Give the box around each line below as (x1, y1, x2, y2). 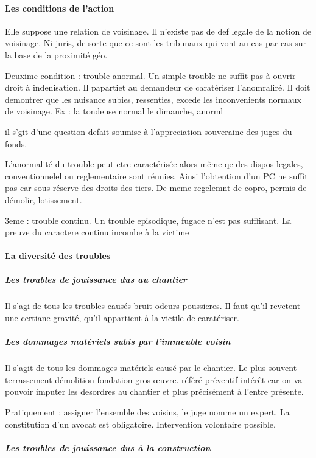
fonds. (5, 137, 27, 150)
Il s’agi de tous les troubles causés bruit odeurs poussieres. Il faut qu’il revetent (5, 299, 301, 312)
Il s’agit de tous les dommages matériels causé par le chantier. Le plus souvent (5, 361, 297, 374)
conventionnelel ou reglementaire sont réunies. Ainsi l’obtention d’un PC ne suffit (5, 169, 308, 182)
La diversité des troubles (5, 249, 111, 262)
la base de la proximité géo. (5, 48, 108, 61)
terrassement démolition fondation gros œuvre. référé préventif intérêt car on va (5, 373, 303, 386)
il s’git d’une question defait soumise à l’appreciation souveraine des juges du (5, 125, 292, 137)
